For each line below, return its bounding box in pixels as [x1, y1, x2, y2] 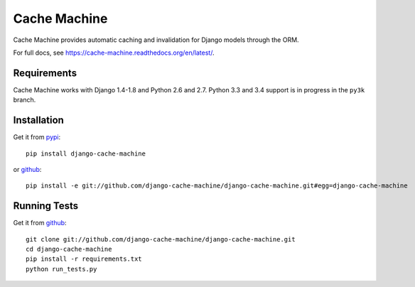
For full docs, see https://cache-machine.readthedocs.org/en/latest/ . [13, 48, 215, 57]
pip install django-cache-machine [26, 149, 146, 158]
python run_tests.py [26, 265, 97, 273]
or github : [13, 165, 42, 173]
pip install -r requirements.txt [26, 255, 142, 263]
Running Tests [13, 200, 78, 212]
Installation [13, 114, 64, 126]
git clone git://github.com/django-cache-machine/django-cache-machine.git [26, 235, 296, 243]
